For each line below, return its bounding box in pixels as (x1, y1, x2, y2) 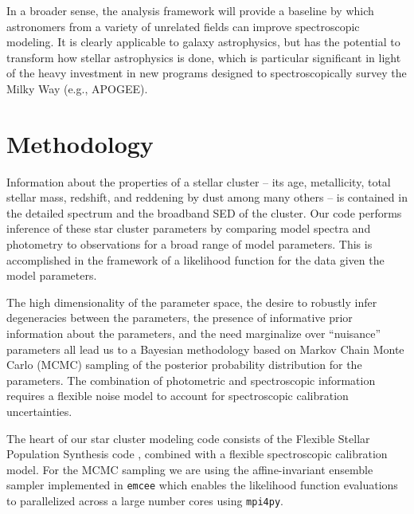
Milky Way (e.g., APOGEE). (6, 80, 148, 96)
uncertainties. (6, 403, 72, 419)
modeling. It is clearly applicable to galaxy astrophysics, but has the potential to (6, 33, 400, 50)
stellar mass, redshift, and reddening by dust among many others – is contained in (6, 189, 408, 206)
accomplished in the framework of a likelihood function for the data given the (6, 251, 385, 268)
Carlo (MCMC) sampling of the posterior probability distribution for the (6, 356, 362, 373)
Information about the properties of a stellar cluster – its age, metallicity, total (6, 173, 391, 190)
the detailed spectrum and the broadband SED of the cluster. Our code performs (6, 204, 402, 221)
